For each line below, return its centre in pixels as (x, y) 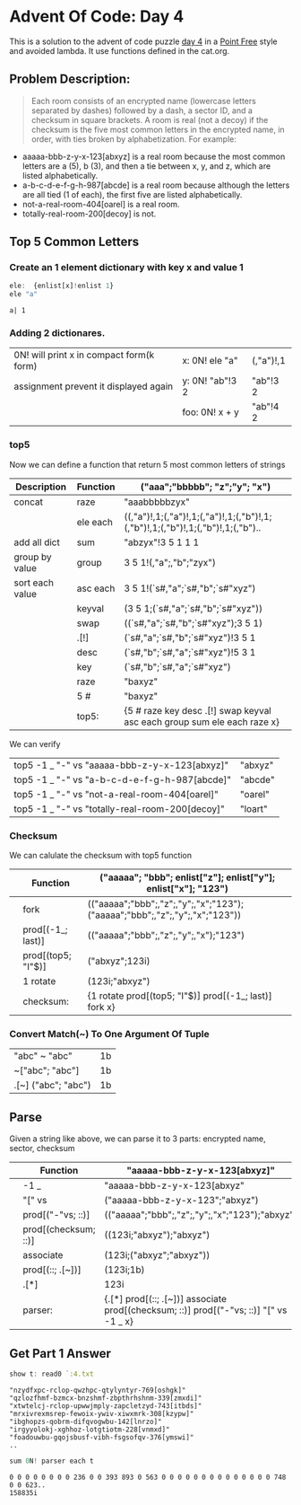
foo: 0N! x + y (211, 412)
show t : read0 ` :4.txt (52, 1374)
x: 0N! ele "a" (210, 361)
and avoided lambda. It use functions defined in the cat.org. (120, 50)
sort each (34, 583)
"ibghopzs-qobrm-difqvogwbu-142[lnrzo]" (86, 1421)
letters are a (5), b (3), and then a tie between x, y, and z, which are (146, 166)
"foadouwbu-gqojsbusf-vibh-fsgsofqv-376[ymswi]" (102, 1437)
